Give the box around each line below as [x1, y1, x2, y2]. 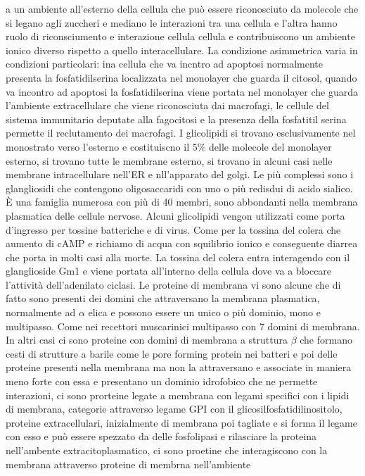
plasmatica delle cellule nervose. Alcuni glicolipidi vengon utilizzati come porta [6, 208, 345, 223]
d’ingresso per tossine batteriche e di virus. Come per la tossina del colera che [6, 222, 341, 237]
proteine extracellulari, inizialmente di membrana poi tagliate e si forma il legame [6, 415, 357, 430]
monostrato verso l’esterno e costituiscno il [6, 139, 190, 154]
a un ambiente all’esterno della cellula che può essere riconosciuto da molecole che [6, 1, 359, 15]
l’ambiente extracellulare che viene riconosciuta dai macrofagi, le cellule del [6, 98, 329, 113]
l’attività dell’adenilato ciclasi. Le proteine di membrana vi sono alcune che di [6, 277, 341, 292]
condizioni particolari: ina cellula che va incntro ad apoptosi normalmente [6, 56, 323, 71]
